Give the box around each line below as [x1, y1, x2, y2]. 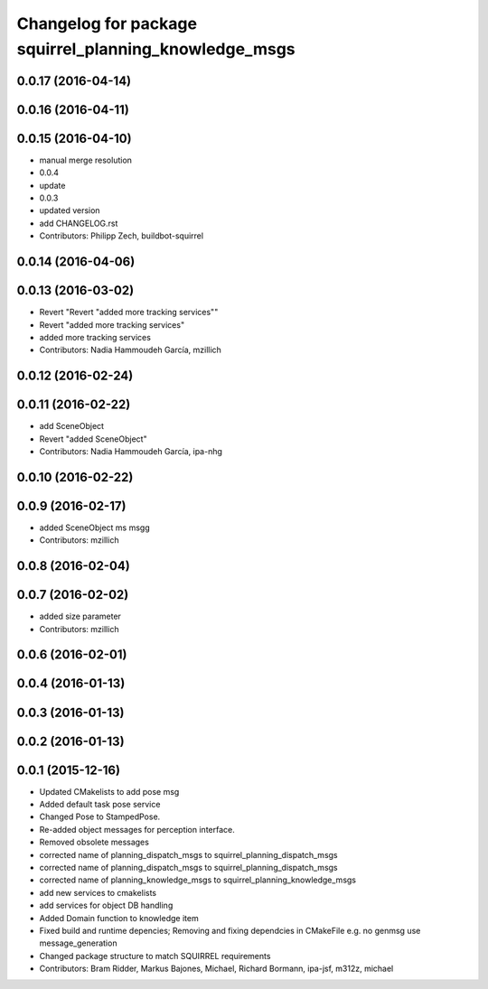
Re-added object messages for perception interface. [39, 824, 235, 835]
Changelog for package [16, 14, 198, 33]
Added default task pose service [39, 799, 161, 810]
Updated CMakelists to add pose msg [39, 786, 180, 797]
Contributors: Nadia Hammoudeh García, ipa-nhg [39, 446, 223, 457]
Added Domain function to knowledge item [39, 912, 199, 923]
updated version [39, 205, 100, 216]
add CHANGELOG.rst [39, 218, 118, 229]
